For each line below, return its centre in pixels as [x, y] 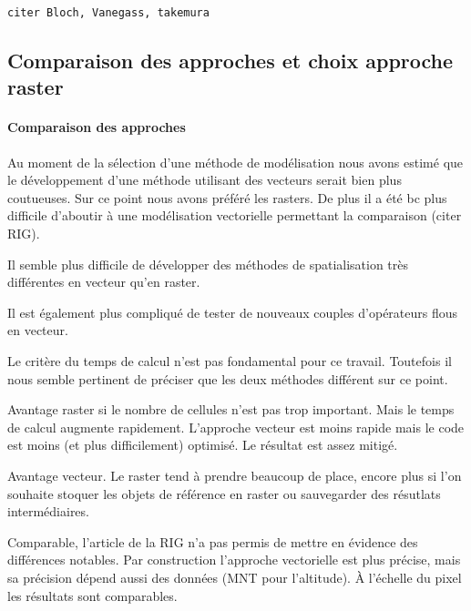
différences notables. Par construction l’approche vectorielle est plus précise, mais [234, 560]
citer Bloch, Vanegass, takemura [108, 13]
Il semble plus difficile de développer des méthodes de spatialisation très [208, 264]
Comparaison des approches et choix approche [230, 61]
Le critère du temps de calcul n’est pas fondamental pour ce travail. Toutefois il [230, 360]
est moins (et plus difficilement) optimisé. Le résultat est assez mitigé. [203, 445]
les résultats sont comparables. [92, 595]
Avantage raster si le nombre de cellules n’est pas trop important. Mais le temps [231, 409]
